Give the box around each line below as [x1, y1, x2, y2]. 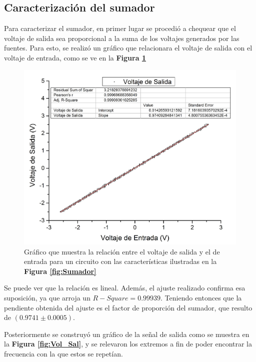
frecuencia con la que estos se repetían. [4, 348, 123, 358]
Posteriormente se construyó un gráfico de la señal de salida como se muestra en [4, 328, 249, 339]
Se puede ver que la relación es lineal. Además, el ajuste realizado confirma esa [4, 282, 245, 293]
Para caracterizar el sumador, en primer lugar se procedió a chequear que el [4, 23, 236, 33]
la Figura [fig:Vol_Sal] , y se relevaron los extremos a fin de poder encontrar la [4, 338, 252, 349]
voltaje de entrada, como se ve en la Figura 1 [4, 52, 146, 62]
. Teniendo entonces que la [160, 292, 242, 302]
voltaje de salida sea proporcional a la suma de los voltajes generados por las [4, 32, 239, 43]
